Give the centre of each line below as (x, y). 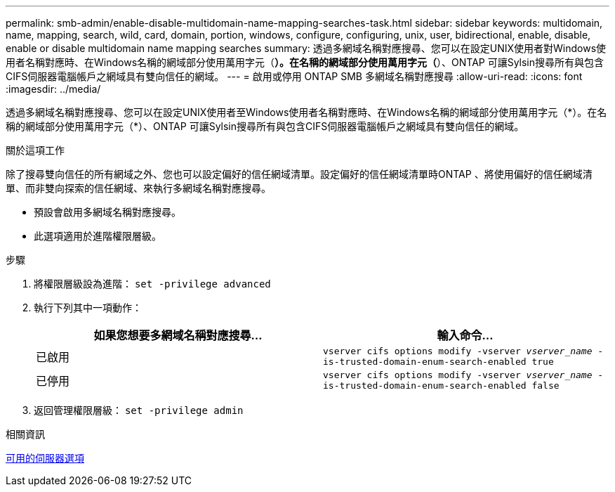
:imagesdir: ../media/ (53, 89)
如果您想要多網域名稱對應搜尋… (178, 335)
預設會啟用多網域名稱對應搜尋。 (107, 212)
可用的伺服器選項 (45, 458)
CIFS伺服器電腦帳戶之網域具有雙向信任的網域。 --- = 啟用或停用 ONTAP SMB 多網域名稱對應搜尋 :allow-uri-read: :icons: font (294, 76)
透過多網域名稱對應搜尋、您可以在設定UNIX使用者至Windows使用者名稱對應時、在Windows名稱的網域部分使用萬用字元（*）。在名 (306, 112)
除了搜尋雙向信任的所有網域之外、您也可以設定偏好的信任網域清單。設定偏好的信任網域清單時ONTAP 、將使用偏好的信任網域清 (299, 174)
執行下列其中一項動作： (88, 307)
